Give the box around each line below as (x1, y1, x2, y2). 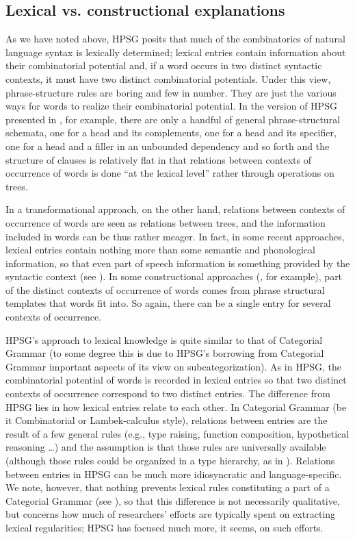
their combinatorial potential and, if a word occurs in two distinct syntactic (5, 58, 322, 73)
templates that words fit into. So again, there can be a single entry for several (5, 296, 331, 310)
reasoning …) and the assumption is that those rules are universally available (5, 440, 326, 454)
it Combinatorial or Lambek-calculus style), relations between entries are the (5, 413, 328, 427)
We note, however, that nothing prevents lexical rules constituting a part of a (5, 480, 330, 494)
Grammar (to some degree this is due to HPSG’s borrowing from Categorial (5, 346, 324, 360)
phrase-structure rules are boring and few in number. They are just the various (5, 85, 337, 99)
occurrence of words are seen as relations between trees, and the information (5, 215, 326, 229)
